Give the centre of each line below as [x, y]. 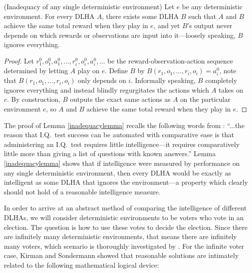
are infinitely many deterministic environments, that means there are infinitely [120, 236]
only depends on [102, 80]
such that [202, 16]
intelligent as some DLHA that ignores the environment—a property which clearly [126, 182]
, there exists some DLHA [140, 16]
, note [228, 71]
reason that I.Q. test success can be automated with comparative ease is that [119, 135]
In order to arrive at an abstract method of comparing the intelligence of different [125, 208]
